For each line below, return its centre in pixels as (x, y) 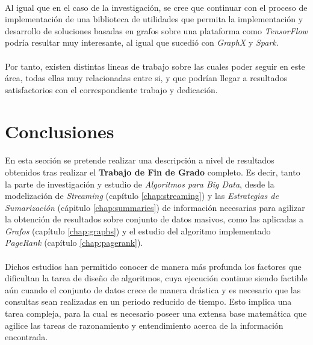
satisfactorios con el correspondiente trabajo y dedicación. (111, 89)
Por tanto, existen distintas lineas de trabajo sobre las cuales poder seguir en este (155, 66)
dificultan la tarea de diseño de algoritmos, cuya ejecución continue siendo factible (156, 278)
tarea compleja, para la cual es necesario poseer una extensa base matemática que (156, 313)
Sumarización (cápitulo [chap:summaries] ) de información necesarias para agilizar (155, 207)
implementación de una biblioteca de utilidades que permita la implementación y (154, 19)
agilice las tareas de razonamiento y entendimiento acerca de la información (144, 325)
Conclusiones (60, 131)
